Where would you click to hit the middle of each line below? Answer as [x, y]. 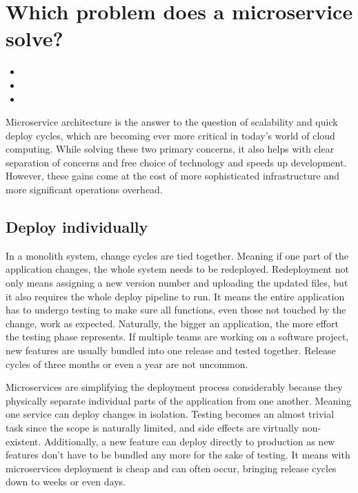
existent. [23, 441]
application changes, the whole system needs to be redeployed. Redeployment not [177, 269]
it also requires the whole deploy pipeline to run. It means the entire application [175, 296]
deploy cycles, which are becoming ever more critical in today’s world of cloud [170, 135]
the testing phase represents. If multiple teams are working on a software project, [177, 337]
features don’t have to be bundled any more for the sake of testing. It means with [178, 455]
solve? [34, 38]
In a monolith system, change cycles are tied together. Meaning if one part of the [177, 255]
